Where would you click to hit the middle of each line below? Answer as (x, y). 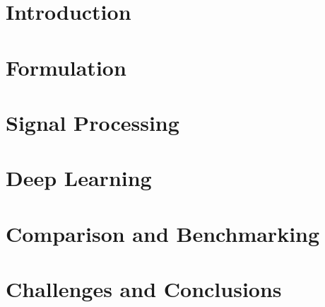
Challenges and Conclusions (144, 289)
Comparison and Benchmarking (163, 233)
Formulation (66, 67)
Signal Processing (93, 122)
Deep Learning (79, 178)
